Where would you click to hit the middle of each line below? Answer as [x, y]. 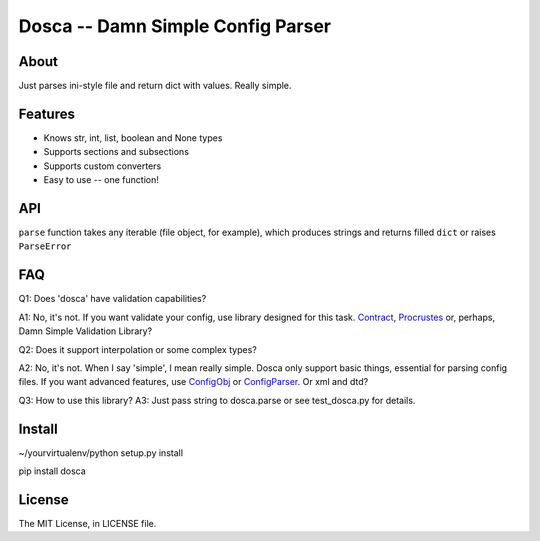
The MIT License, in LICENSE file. [87, 523]
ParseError [45, 246]
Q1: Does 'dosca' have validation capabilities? [112, 299]
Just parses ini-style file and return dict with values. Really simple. [155, 86]
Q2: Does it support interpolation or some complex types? [137, 349]
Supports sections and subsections [116, 152]
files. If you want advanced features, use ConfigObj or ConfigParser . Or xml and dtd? [193, 382]
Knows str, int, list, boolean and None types [133, 137]
